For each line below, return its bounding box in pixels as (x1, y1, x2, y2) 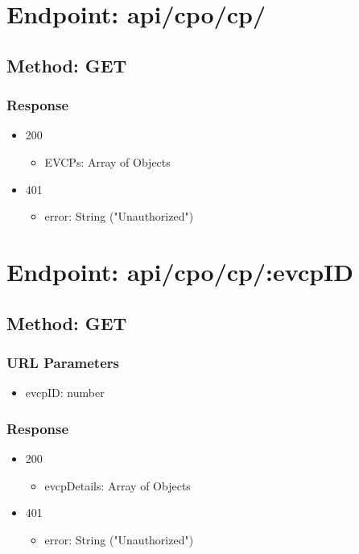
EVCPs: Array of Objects (44, 153, 171, 170)
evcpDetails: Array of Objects (44, 477, 191, 494)
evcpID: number (25, 384, 105, 401)
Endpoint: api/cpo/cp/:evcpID (6, 254, 354, 287)
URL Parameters (6, 352, 119, 372)
